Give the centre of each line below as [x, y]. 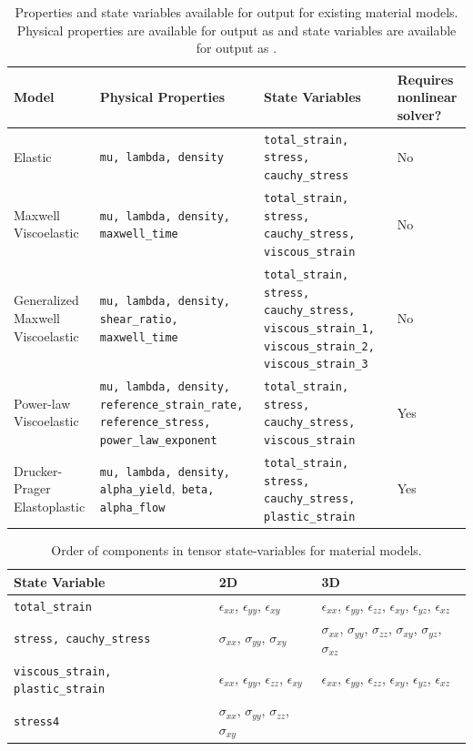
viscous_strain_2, [319, 346]
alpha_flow [132, 508]
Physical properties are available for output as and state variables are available [236, 30]
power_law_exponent [158, 441]
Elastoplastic [50, 507]
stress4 [37, 721]
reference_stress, [155, 423]
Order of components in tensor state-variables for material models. [236, 550]
